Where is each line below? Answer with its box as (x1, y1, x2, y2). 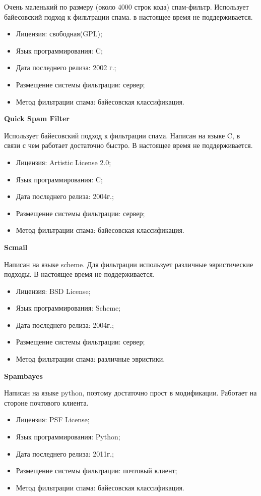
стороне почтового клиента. (4, 397, 89, 408)
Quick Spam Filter (4, 113, 70, 124)
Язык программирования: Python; (16, 431, 120, 442)
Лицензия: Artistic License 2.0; (16, 157, 111, 167)
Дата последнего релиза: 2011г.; (16, 448, 114, 459)
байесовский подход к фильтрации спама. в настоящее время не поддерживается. (4, 11, 253, 22)
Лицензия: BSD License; (16, 285, 91, 296)
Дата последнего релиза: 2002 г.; (16, 62, 116, 73)
